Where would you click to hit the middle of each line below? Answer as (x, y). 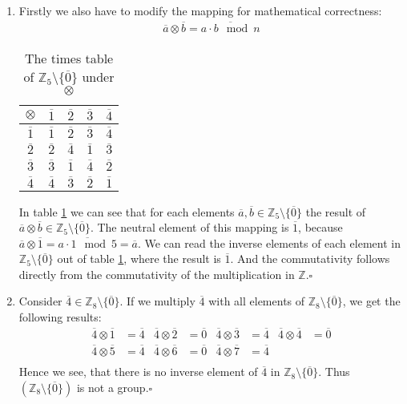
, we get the (371, 301)
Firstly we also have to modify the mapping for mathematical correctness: (200, 10)
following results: (60, 317)
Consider (40, 301)
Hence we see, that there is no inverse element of (138, 372)
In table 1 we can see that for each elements (127, 211)
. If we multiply (157, 301)
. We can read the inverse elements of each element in (269, 242)
